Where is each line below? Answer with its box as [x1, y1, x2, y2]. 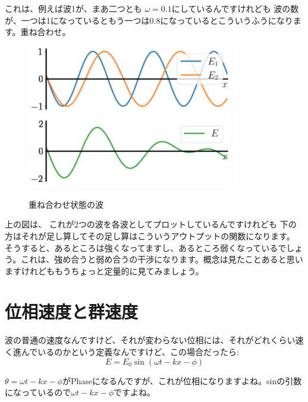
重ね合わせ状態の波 [29, 198, 103, 210]
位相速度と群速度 [5, 299, 139, 324]
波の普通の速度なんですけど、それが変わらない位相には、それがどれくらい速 [5, 334, 304, 346]
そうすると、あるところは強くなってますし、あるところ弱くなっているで [5, 241, 287, 254]
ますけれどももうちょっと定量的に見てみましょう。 [5, 264, 204, 277]
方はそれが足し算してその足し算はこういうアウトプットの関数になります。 [5, 229, 295, 242]
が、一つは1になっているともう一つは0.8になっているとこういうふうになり [5, 14, 293, 26]
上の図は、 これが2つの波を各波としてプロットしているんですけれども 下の [5, 218, 297, 230]
